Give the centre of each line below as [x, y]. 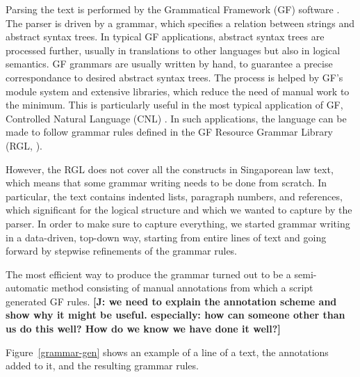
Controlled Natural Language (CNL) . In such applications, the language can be [176, 118]
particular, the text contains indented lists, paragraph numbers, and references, [174, 196]
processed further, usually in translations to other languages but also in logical [173, 50]
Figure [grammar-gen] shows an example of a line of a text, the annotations [167, 352]
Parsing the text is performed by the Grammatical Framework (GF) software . [173, 9]
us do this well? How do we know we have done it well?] [143, 329]
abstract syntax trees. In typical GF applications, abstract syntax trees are [165, 37]
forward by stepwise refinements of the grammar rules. [122, 251]
